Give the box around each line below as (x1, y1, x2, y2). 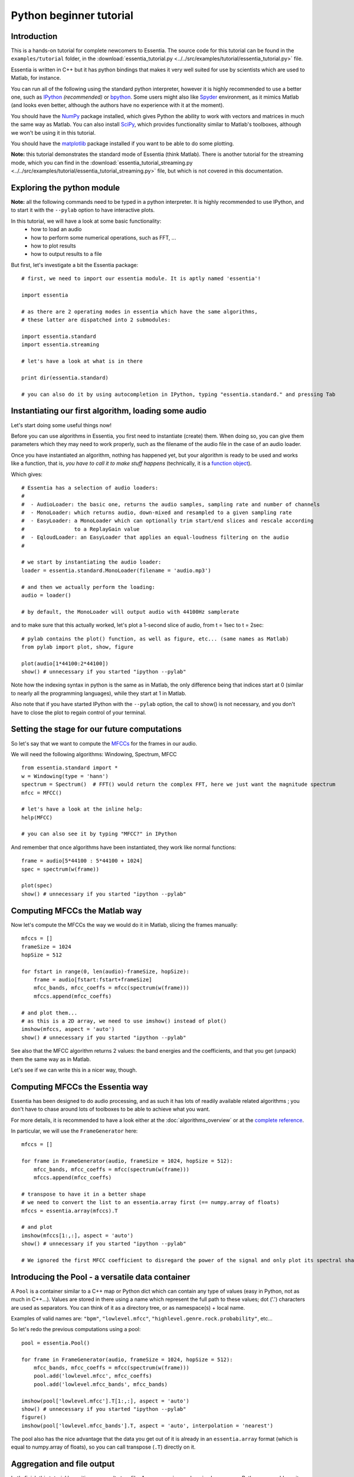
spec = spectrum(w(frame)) (21, 866, 100, 873)
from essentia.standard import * (21, 764, 118, 771)
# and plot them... (21, 1009, 78, 1016)
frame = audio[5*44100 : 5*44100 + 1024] (21, 857, 143, 864)
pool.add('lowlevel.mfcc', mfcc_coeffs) (33, 1372, 153, 1380)
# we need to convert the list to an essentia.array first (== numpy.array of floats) (21, 1199, 280, 1206)
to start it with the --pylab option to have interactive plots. (11, 207, 155, 214)
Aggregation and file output (11, 1459, 115, 1469)
